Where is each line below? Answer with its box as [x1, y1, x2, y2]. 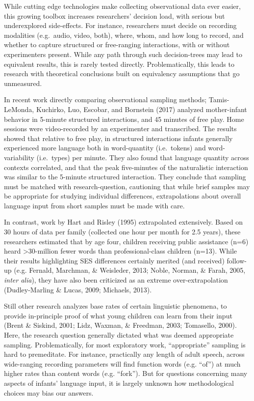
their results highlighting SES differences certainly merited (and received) [4, 255, 225, 265]
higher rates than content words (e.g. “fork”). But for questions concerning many [4, 368, 248, 378]
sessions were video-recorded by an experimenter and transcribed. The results [4, 123, 237, 134]
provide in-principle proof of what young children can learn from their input [4, 310, 232, 320]
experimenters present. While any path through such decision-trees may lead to [4, 49, 242, 59]
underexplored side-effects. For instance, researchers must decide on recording [4, 20, 237, 30]
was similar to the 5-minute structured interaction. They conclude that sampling [4, 172, 246, 182]
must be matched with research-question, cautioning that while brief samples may [4, 181, 250, 191]
